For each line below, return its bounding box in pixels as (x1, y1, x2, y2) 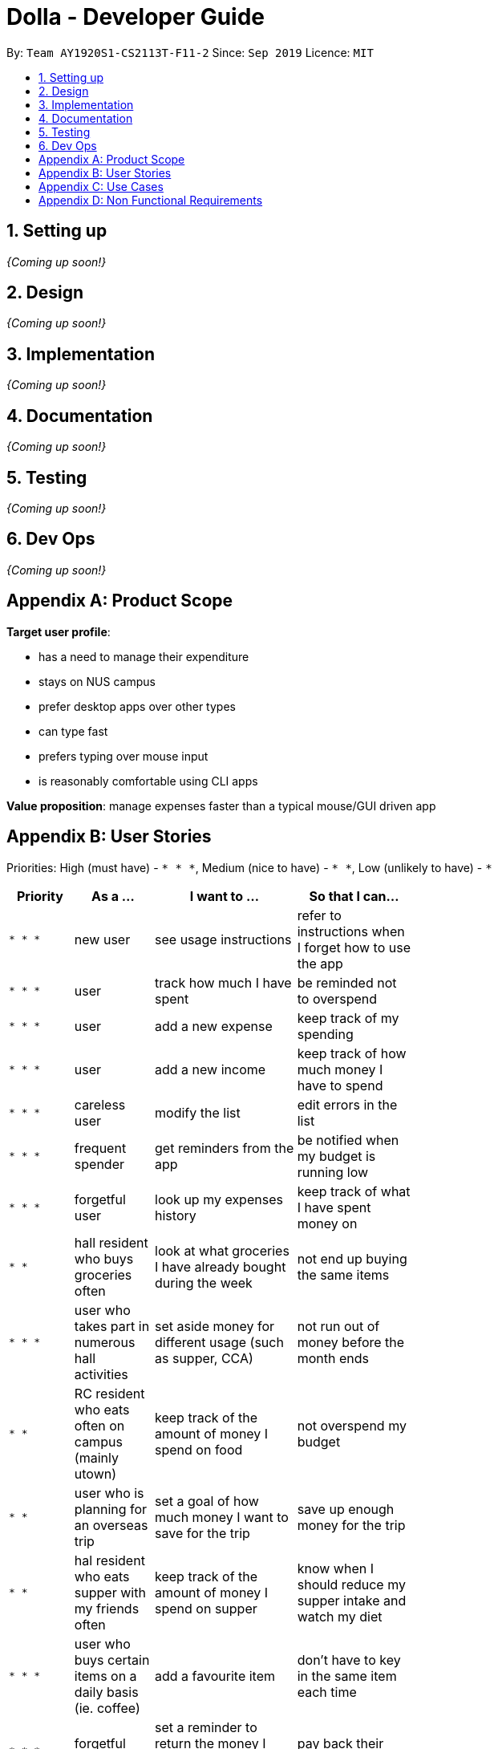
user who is (74, 1484, 144, 1501)
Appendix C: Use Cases (38, 179, 164, 193)
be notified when (297, 1131, 399, 1148)
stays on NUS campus (38, 674, 156, 688)
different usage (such (155, 1333, 284, 1350)
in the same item (297, 1667, 397, 1684)
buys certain (74, 1651, 150, 1668)
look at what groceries (155, 1242, 289, 1259)
